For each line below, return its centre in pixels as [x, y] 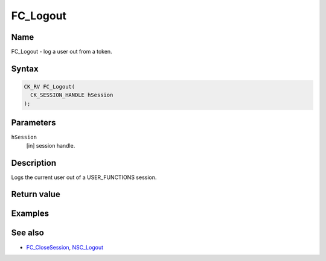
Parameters [34, 123]
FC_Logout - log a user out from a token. [62, 52]
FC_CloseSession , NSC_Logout [65, 247]
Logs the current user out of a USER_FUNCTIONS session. [84, 177]
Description [34, 163]
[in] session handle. [51, 145]
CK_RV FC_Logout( [50, 87]
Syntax [25, 68]
